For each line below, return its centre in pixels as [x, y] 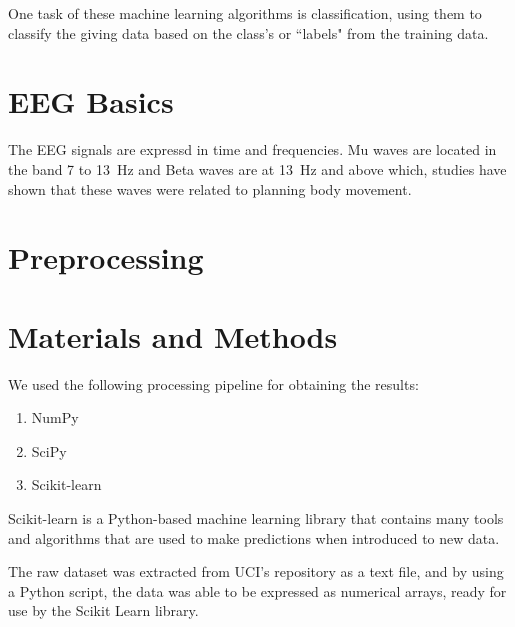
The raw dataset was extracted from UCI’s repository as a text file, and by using [256, 571]
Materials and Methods [173, 335]
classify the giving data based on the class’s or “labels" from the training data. [248, 32]
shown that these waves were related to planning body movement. [210, 188]
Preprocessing [106, 257]
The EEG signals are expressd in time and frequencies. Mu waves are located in [252, 149]
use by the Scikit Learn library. [103, 610]
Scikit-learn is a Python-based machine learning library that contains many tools [256, 517]
